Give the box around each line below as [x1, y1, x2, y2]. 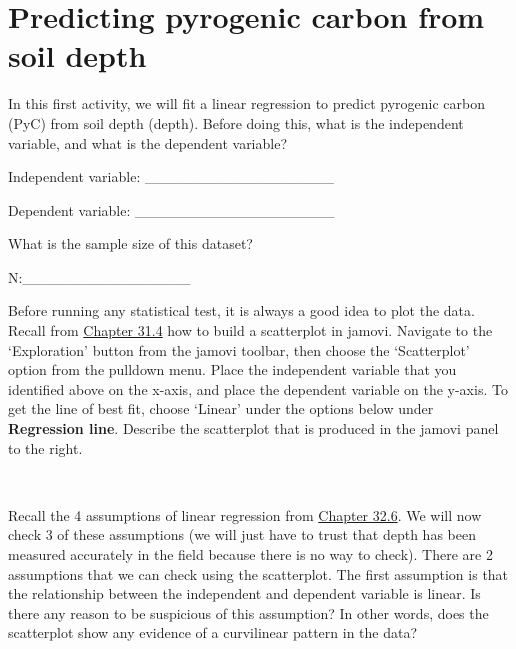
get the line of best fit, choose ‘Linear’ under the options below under [8, 398, 434, 419]
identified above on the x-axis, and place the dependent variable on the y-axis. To [8, 378, 508, 399]
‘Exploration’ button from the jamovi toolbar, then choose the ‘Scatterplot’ [8, 339, 470, 360]
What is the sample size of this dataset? [8, 233, 253, 254]
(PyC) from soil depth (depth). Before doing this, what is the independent [8, 112, 464, 133]
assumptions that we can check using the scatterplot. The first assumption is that [8, 563, 509, 584]
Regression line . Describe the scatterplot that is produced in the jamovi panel [8, 418, 499, 439]
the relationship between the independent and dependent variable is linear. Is [8, 583, 481, 604]
